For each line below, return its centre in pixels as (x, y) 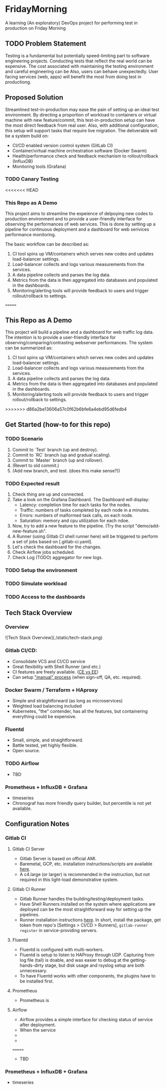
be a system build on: (27, 136)
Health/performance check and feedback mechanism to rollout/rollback (85, 156)
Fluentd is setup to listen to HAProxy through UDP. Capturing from (87, 955)
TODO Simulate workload (36, 583)
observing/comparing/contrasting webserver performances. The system (79, 342)
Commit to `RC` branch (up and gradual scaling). (62, 455)
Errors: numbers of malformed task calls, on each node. (76, 515)
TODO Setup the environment (41, 570)
